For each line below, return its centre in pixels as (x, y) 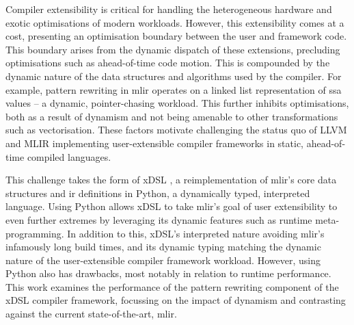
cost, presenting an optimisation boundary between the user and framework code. (176, 36)
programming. (35, 233)
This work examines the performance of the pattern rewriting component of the (172, 286)
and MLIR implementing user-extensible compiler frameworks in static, (155, 143)
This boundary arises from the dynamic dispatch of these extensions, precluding (173, 49)
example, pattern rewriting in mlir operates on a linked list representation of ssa (174, 89)
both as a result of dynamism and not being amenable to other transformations (172, 116)
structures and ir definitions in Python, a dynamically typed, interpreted (158, 193)
